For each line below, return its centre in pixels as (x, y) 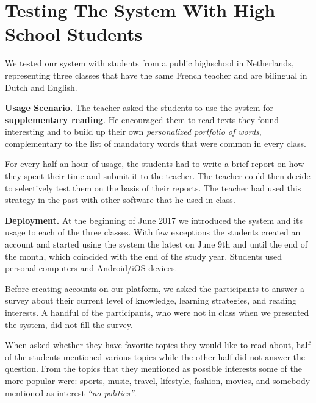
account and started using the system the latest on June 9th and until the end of (156, 244)
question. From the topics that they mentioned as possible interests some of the (153, 369)
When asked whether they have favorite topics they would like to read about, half (158, 345)
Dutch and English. (41, 87)
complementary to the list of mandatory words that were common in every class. (156, 143)
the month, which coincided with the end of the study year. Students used (144, 256)
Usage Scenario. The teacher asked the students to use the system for (139, 108)
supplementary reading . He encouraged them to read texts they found (142, 119)
